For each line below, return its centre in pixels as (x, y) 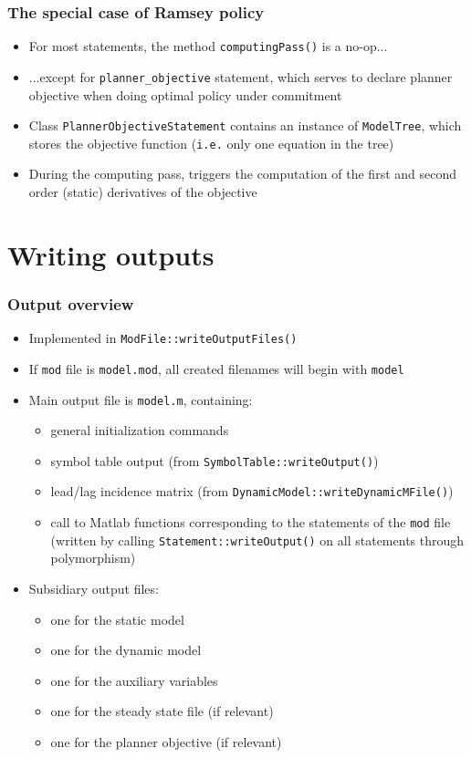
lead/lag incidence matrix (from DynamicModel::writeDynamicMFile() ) (252, 491)
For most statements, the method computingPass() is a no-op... (208, 46)
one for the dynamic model (126, 650)
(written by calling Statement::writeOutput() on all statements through (257, 540)
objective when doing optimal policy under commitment (185, 94)
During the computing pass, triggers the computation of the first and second (242, 174)
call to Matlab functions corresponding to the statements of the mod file (251, 522)
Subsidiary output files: (94, 588)
